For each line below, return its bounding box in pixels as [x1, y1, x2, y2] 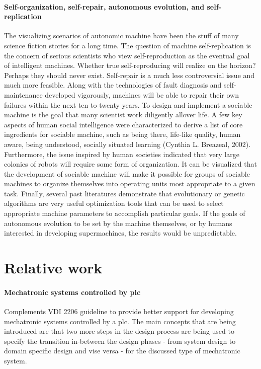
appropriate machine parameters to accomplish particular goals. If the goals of [4, 208, 245, 218]
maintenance [4, 89, 43, 100]
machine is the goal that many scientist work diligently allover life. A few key [4, 109, 242, 120]
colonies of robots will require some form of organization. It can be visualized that [4, 159, 257, 169]
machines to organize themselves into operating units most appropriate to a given [4, 178, 255, 189]
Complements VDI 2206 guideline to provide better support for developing [4, 306, 234, 317]
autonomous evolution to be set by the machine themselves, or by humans [4, 217, 232, 228]
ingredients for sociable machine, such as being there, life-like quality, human [4, 129, 241, 139]
